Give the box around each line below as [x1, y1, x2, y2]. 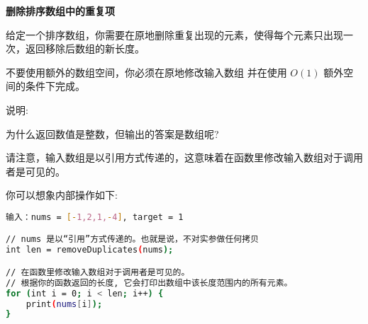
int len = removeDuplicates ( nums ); [6, 245, 174, 255]
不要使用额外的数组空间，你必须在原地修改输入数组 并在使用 [6, 64, 287, 79]
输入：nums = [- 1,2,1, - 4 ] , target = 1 [6, 212, 184, 222]
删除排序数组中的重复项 [6, 4, 115, 18]
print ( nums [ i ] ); [26, 299, 103, 309]
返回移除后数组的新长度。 [25, 41, 145, 56]
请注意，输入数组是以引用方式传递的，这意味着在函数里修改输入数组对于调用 [6, 150, 363, 165]
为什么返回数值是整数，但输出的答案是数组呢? [6, 126, 219, 141]
